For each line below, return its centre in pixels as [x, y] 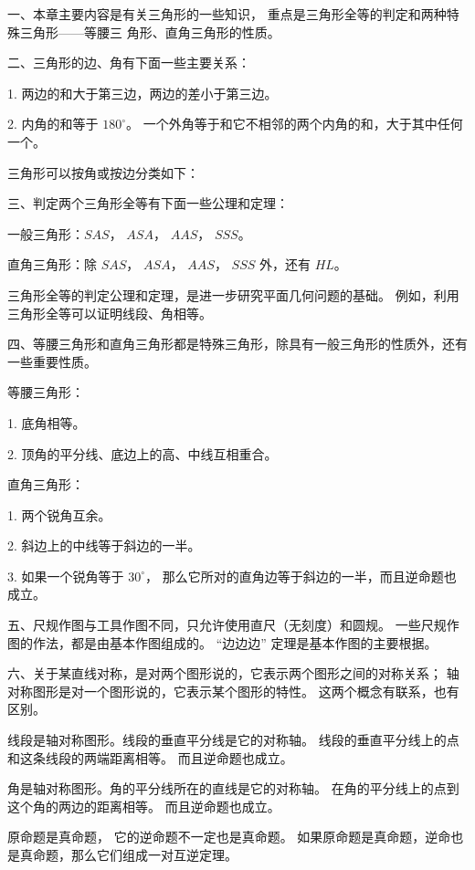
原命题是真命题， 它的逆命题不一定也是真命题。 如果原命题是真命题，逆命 [229, 837]
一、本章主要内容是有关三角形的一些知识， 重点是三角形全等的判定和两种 [227, 14]
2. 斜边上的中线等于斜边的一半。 [104, 545]
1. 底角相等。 [47, 422]
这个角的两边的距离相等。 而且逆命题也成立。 [144, 806]
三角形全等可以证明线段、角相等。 [110, 313]
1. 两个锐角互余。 [59, 514]
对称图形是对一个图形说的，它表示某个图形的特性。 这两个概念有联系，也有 [233, 691]
